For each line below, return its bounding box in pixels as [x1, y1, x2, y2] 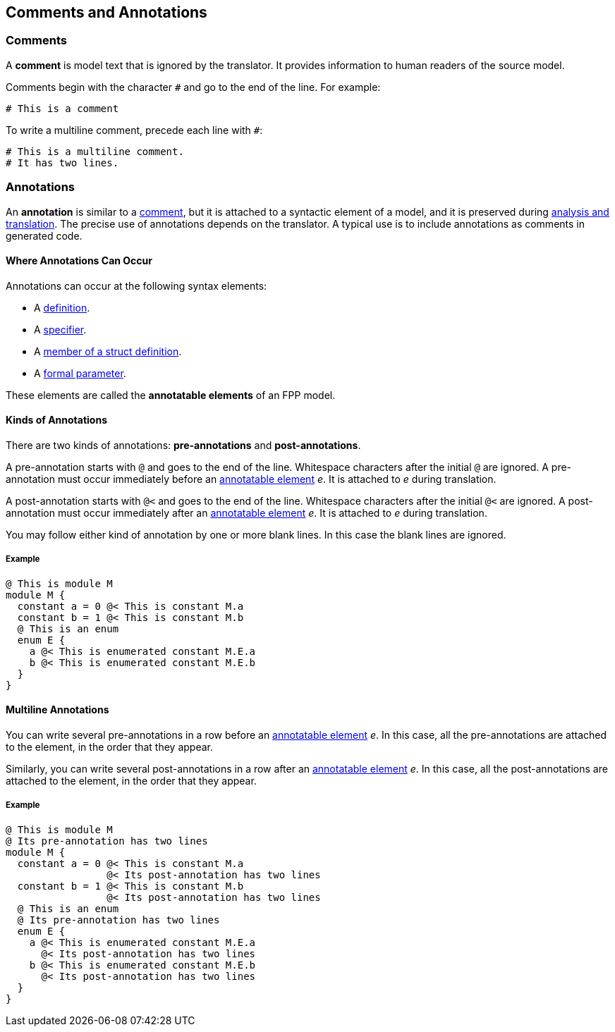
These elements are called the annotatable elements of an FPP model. [6, 388, 336, 401]
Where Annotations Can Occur [6, 254, 152, 267]
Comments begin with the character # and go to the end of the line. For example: [6, 80, 381, 93]
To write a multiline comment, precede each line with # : [6, 123, 263, 136]
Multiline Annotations [6, 704, 109, 716]
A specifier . [34, 323, 87, 336]
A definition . [34, 301, 90, 314]
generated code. [6, 229, 83, 242]
